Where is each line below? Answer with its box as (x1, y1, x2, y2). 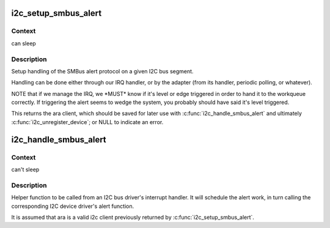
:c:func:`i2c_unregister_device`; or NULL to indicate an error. (11, 118, 164, 125)
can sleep (11, 40, 36, 47)
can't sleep (11, 166, 40, 174)
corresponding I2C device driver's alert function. (11, 202, 134, 210)
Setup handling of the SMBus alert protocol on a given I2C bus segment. (11, 67, 194, 75)
